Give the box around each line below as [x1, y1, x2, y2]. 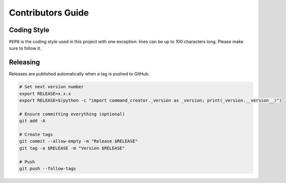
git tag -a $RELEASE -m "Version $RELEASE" [19, 145, 125, 151]
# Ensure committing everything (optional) [19, 111, 125, 117]
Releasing [9, 58, 40, 67]
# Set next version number [19, 84, 84, 90]
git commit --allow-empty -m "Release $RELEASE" [19, 139, 138, 144]
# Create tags [19, 132, 53, 137]
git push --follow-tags [19, 166, 77, 171]
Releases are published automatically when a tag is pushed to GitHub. [9, 71, 150, 77]
